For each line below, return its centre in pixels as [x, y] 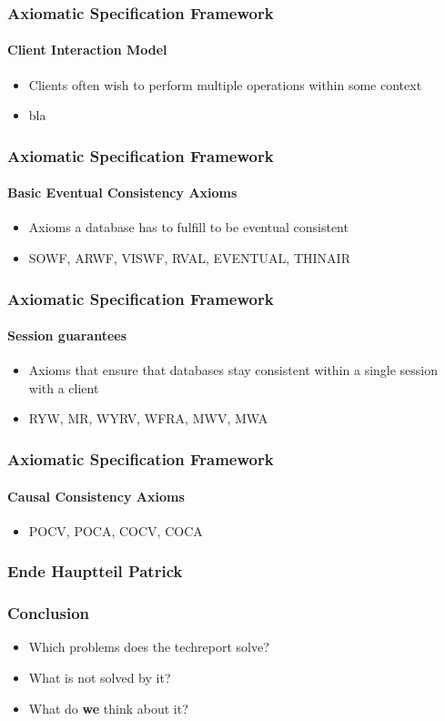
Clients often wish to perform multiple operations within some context [225, 84]
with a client [64, 387]
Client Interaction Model [87, 50]
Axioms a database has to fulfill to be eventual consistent [188, 227]
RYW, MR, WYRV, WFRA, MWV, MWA [148, 418]
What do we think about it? [108, 708]
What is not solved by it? [100, 677]
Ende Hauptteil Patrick [95, 571]
